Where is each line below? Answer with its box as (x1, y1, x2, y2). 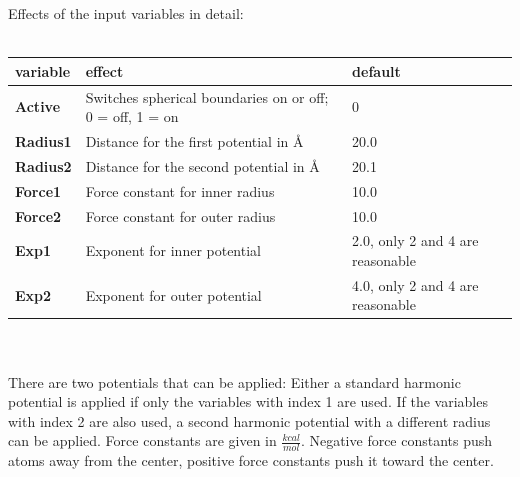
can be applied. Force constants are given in (8, 430, 277, 451)
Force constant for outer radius (85, 205, 276, 226)
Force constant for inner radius (85, 180, 275, 201)
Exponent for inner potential (85, 240, 261, 261)
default (352, 60, 401, 81)
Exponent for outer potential (85, 284, 262, 305)
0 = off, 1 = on (85, 106, 179, 127)
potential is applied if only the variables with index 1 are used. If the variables (8, 391, 488, 412)
